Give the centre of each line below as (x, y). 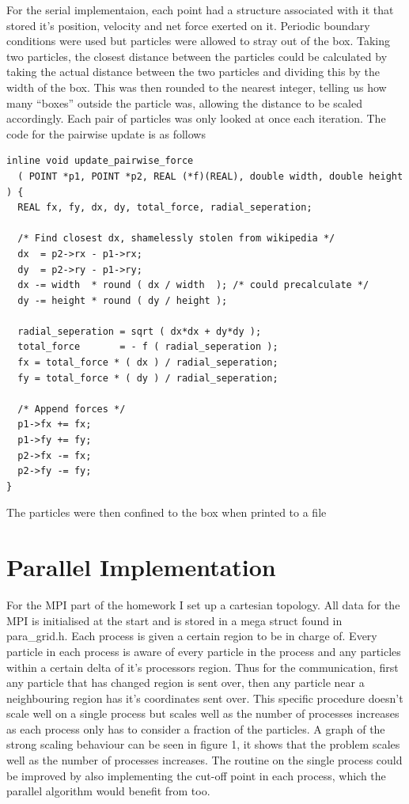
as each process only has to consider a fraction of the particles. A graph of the (196, 728)
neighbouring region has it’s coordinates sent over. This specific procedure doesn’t (205, 698)
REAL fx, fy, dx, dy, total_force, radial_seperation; (165, 208)
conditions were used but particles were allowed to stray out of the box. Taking (199, 41)
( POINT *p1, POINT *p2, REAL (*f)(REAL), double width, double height (210, 176)
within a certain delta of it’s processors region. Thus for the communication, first (203, 667)
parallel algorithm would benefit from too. (108, 791)
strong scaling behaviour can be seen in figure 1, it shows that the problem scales (203, 744)
